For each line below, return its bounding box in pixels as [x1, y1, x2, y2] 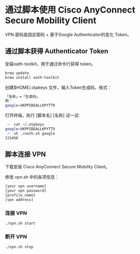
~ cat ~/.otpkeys [7, 122, 45, 127]
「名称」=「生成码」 [5, 94, 40, 99]
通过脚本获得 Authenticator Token [5, 47, 109, 56]
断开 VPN [5, 233, 27, 240]
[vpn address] [5, 197, 34, 202]
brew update [5, 71, 29, 75]
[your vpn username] [5, 184, 47, 189]
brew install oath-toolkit [5, 75, 60, 80]
